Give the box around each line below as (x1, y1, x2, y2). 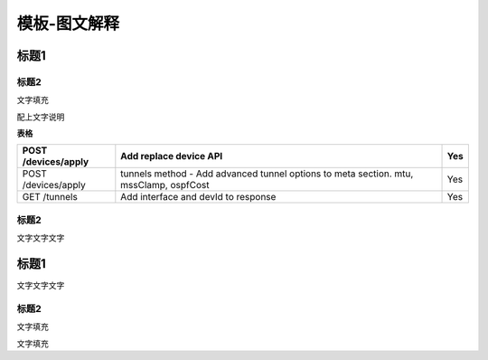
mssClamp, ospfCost (120, 179, 210, 192)
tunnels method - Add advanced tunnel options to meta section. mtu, (120, 167, 414, 180)
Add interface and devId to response (120, 191, 277, 204)
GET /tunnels (22, 191, 79, 204)
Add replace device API (120, 150, 223, 163)
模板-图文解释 (16, 14, 120, 33)
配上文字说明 (16, 111, 65, 122)
